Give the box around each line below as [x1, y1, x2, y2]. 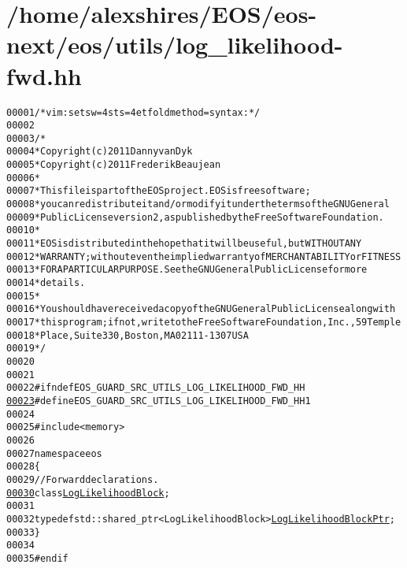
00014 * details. [6, 277, 86, 289]
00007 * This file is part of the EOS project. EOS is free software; [6, 185, 311, 197]
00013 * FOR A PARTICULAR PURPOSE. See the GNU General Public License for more [6, 264, 368, 276]
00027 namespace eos [6, 447, 102, 459]
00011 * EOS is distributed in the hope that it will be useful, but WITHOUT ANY [6, 238, 362, 250]
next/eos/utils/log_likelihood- [6, 28, 343, 61]
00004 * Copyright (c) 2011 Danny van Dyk [6, 146, 193, 158]
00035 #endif [6, 552, 68, 564]
